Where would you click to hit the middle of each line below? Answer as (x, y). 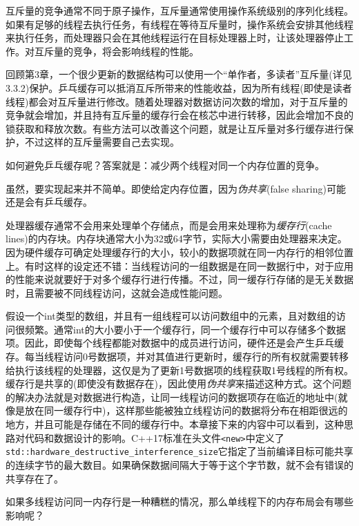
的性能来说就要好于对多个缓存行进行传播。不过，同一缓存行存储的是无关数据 (179, 279)
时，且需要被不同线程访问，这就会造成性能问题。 (117, 292)
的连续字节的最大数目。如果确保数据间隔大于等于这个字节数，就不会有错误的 (179, 464)
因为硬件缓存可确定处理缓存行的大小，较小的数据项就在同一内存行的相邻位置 (179, 252)
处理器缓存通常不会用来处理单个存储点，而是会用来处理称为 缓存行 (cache (169, 225)
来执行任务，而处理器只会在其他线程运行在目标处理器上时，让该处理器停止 (175, 38)
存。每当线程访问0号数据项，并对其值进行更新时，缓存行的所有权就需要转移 (177, 357)
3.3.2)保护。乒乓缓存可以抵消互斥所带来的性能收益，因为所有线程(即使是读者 (179, 87)
